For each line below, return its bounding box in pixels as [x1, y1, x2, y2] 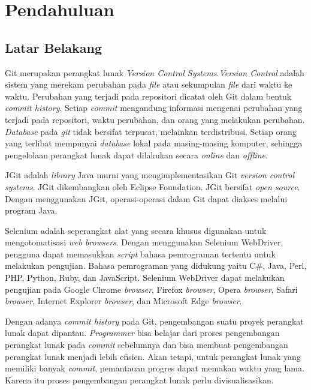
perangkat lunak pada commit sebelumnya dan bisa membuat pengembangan [5, 338, 288, 351]
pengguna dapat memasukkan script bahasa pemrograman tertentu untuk [5, 247, 276, 260]
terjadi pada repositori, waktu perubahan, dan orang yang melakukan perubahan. [5, 113, 305, 125]
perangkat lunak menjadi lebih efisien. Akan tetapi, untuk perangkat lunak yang [5, 350, 301, 362]
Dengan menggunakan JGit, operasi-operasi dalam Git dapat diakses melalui [5, 192, 288, 205]
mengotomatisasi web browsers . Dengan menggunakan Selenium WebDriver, [5, 236, 283, 248]
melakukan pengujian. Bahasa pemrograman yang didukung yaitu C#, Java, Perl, [5, 259, 307, 272]
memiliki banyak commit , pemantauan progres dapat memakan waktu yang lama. [5, 362, 304, 374]
